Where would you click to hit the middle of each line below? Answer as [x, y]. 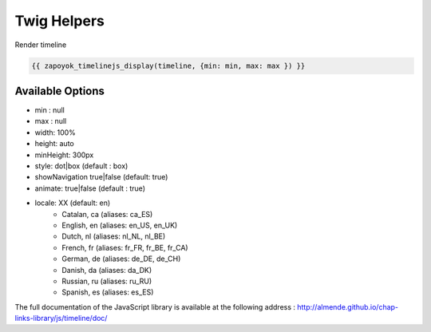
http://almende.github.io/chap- [348, 306]
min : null [50, 110]
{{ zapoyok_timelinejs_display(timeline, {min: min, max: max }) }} [168, 65]
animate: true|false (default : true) [90, 188]
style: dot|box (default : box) [81, 166]
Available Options [60, 91]
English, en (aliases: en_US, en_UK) [120, 225]
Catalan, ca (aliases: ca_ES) [107, 214]
